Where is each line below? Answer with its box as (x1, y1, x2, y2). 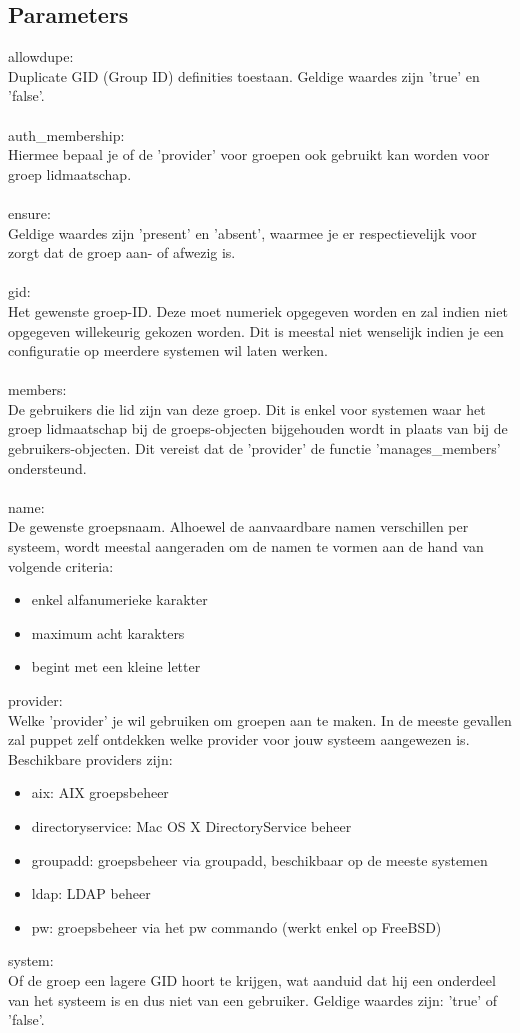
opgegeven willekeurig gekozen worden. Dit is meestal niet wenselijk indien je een (8, 320, 504, 341)
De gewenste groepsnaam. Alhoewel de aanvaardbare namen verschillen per (8, 516, 469, 537)
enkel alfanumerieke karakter (31, 589, 208, 610)
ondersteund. (8, 457, 87, 478)
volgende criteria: (8, 555, 114, 576)
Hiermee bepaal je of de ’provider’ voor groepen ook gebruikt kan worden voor (8, 144, 490, 165)
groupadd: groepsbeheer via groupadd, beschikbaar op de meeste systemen (31, 849, 488, 870)
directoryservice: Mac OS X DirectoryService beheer (31, 815, 352, 836)
